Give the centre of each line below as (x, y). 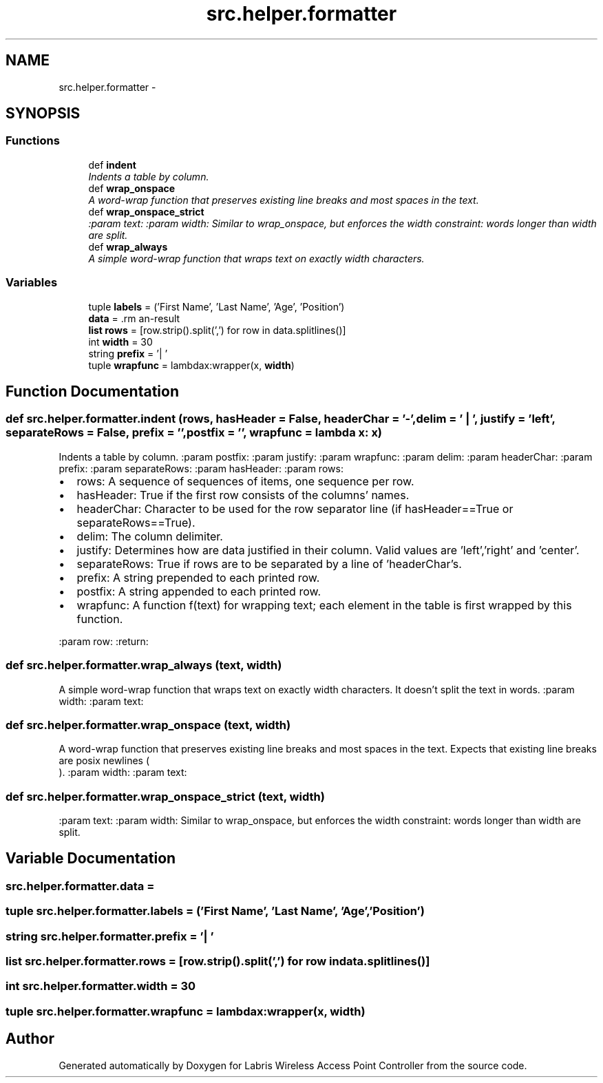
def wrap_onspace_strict (146, 211)
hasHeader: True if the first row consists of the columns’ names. (243, 495)
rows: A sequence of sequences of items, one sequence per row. (245, 481)
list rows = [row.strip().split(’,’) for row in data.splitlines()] (217, 330)
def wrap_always (128, 246)
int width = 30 (120, 341)
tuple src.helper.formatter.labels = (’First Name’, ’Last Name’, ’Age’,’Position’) (215, 911)
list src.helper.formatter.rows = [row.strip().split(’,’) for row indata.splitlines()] (218, 961)
